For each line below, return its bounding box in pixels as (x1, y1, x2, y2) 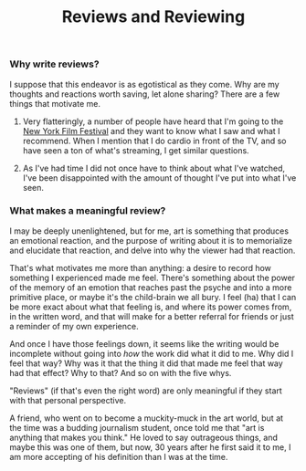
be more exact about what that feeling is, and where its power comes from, (9, 301, 292, 312)
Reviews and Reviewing (61, 6, 246, 27)
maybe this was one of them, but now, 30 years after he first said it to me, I (9, 441, 291, 453)
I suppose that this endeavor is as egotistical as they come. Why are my (9, 78, 280, 89)
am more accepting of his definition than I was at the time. (9, 451, 228, 462)
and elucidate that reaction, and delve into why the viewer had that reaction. (9, 245, 296, 256)
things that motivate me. (9, 98, 100, 109)
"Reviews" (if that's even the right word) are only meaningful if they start (9, 385, 283, 396)
